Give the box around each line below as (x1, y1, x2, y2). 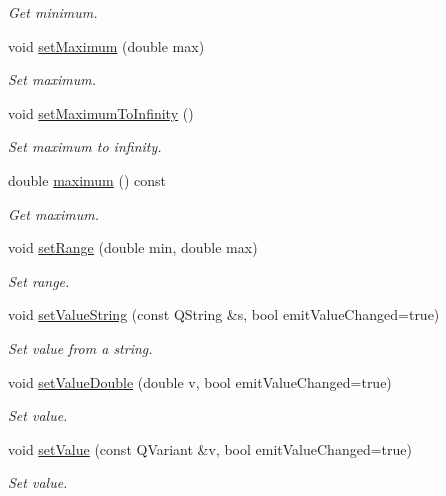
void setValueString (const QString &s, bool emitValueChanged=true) (8, 304, 440, 325)
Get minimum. (8, 2, 98, 22)
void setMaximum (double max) (8, 35, 205, 56)
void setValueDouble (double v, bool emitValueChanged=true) (8, 371, 392, 392)
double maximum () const (8, 169, 166, 190)
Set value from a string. (8, 337, 153, 358)
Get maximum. (8, 203, 100, 224)
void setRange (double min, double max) (8, 237, 258, 258)
